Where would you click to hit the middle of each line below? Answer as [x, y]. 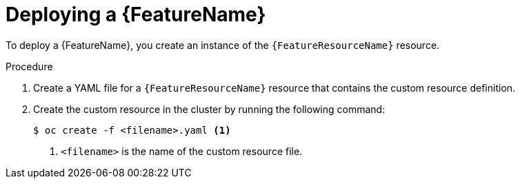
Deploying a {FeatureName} [136, 14]
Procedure [29, 66]
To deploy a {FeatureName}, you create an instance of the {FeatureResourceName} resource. [223, 45]
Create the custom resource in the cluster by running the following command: [209, 109]
